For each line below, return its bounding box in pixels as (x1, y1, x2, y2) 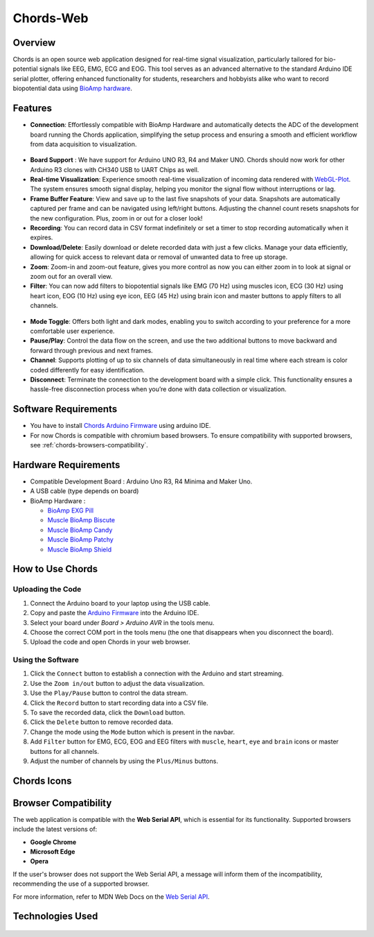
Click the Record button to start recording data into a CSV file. (30, 698, 208, 707)
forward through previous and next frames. (30, 346, 153, 354)
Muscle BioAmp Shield (47, 545, 112, 553)
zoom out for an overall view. (30, 273, 113, 280)
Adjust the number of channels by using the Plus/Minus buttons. (30, 757, 218, 765)
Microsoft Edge (30, 848, 75, 856)
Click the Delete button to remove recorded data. (30, 718, 173, 726)
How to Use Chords (12, 563, 98, 575)
